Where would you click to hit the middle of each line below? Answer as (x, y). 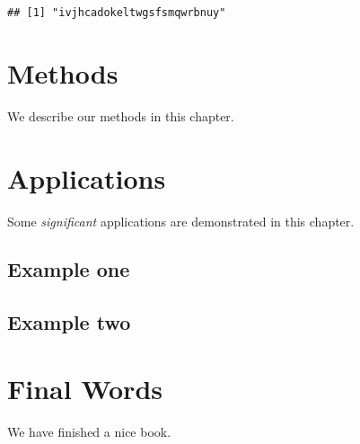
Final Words (85, 388)
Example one (69, 269)
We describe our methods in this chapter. (121, 115)
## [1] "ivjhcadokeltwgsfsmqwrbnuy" (117, 13)
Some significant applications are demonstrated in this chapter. (181, 221)
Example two (69, 322)
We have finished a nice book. (89, 431)
